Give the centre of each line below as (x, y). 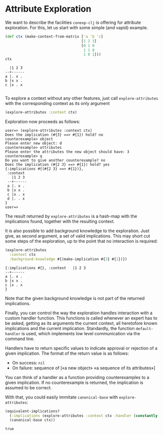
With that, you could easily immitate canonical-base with (62, 397)
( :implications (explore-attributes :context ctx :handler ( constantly (84, 416)
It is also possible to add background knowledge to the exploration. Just (77, 231)
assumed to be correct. (28, 387)
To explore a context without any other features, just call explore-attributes (82, 98)
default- (144, 329)
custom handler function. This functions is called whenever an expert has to (81, 318)
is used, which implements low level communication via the (81, 333)
